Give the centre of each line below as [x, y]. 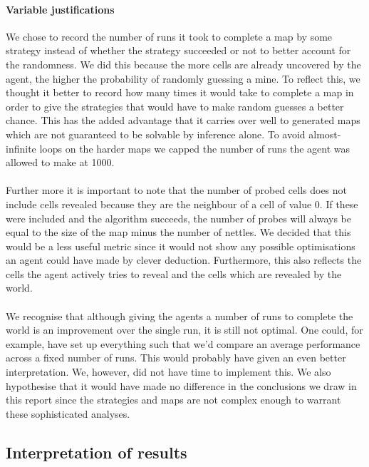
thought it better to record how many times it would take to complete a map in [180, 92]
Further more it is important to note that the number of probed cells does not [177, 190]
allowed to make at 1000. [60, 162]
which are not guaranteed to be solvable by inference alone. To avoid [156, 134]
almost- [325, 134]
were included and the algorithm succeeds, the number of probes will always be [178, 218]
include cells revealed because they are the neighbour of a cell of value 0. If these [182, 204]
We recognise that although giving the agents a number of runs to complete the [180, 315]
